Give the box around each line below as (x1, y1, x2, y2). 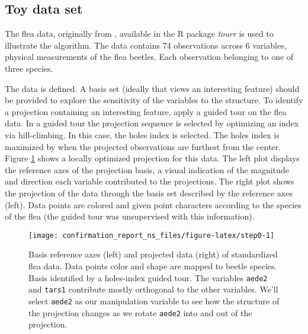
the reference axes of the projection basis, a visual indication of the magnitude (5, 163, 289, 176)
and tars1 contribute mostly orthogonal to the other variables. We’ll (28, 283, 278, 295)
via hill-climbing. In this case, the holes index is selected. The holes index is (5, 128, 280, 141)
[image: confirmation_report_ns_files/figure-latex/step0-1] (28, 231, 275, 240)
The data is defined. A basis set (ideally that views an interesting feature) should (5, 82, 300, 94)
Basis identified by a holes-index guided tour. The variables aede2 (28, 271, 268, 284)
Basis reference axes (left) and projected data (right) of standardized (28, 248, 278, 260)
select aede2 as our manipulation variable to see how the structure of (28, 294, 280, 307)
